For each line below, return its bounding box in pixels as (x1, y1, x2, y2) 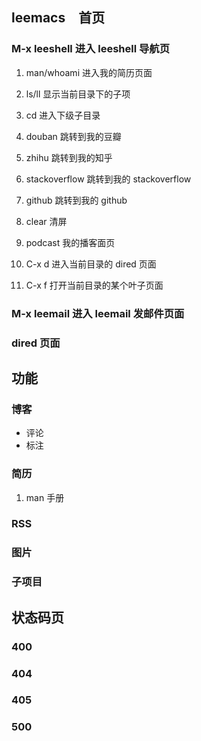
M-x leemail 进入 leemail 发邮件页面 (11, 306, 185, 320)
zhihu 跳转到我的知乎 (25, 151, 113, 163)
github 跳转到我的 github (25, 194, 128, 206)
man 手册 (25, 491, 65, 503)
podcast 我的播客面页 (25, 236, 116, 248)
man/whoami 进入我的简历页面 (25, 66, 153, 78)
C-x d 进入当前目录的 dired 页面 (25, 258, 157, 270)
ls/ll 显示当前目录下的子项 (25, 88, 131, 100)
